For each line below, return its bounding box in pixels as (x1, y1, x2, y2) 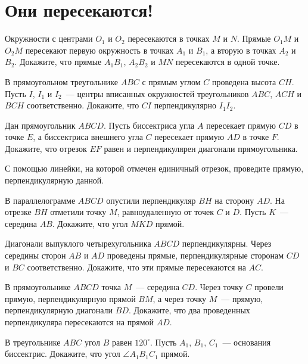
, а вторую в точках (206, 43, 276, 56)
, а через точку (153, 292, 207, 304)
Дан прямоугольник (5, 119, 76, 131)
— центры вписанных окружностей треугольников (66, 87, 249, 99)
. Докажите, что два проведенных (128, 304, 250, 316)
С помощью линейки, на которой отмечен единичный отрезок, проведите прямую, (5, 162, 304, 175)
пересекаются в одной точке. (175, 55, 280, 68)
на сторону (214, 194, 254, 206)
